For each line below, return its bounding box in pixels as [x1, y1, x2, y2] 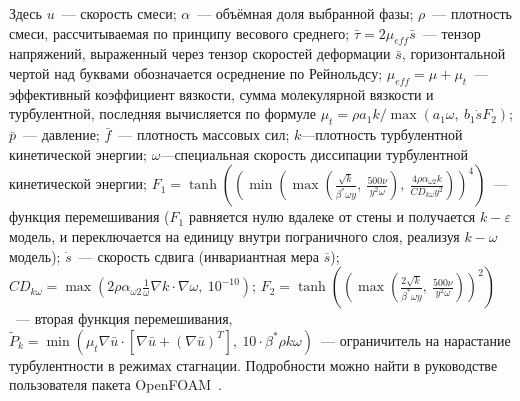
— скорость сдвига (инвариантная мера [78, 245, 319, 266]
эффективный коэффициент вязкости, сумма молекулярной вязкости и [9, 83, 434, 104]
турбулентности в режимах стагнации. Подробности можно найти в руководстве [9, 354, 498, 375]
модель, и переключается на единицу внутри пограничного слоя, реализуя [9, 225, 460, 246]
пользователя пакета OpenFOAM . [9, 374, 222, 395]
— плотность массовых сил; [118, 124, 290, 145]
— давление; [23, 124, 100, 145]
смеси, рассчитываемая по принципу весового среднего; [9, 22, 350, 43]
